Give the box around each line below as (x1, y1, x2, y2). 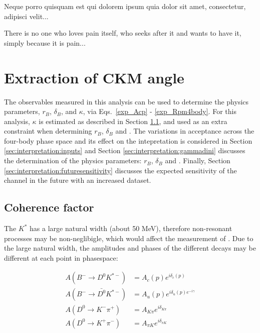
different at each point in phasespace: (4, 252, 118, 263)
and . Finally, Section (165, 155, 230, 166)
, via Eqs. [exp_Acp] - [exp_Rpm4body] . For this (83, 106, 236, 117)
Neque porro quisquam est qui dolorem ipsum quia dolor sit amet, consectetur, (4, 1, 246, 11)
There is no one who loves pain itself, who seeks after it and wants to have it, (4, 28, 241, 38)
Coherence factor (4, 199, 94, 215)
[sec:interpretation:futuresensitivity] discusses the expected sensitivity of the (4, 165, 237, 175)
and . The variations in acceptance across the (115, 126, 254, 136)
